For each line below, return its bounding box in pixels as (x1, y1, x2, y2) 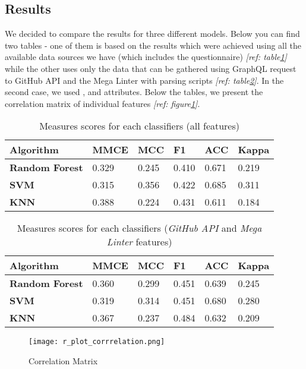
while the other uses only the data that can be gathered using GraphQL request (5, 62, 296, 74)
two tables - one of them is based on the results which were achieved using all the (5, 39, 302, 51)
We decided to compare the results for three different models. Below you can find (5, 27, 300, 40)
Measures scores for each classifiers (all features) (39, 119, 240, 133)
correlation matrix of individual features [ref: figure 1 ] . (5, 97, 200, 109)
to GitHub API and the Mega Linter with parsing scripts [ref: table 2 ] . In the (5, 74, 284, 86)
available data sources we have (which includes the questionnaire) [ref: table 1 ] (5, 51, 287, 63)
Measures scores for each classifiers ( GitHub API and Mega (17, 221, 262, 235)
